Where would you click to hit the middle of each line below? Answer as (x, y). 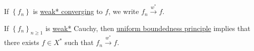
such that (79, 42)
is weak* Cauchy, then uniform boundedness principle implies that (148, 28)
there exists (22, 42)
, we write (124, 11)
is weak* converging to (68, 11)
